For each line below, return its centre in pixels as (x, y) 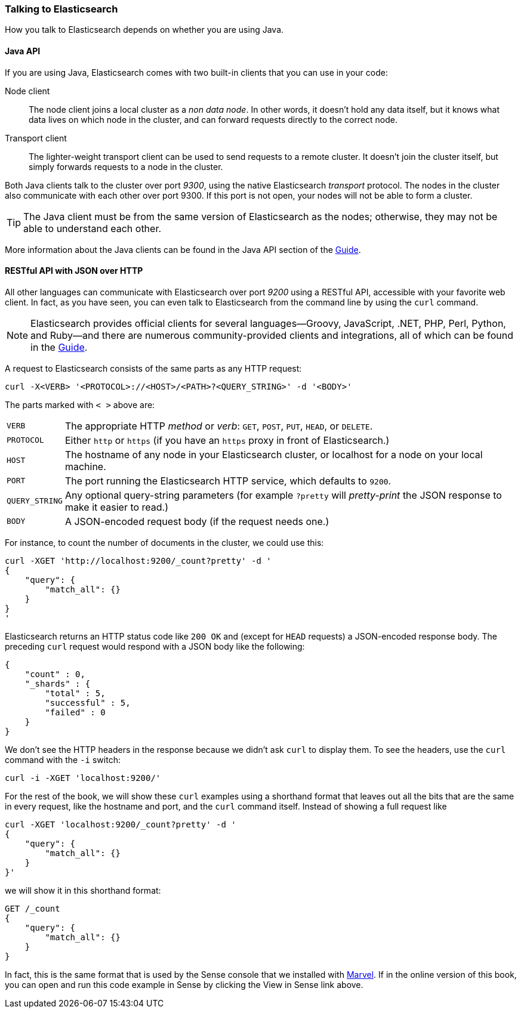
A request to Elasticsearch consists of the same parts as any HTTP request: (153, 368)
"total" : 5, (75, 693)
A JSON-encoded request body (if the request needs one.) (197, 521)
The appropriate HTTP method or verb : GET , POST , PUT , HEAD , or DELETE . (219, 426)
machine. (85, 466)
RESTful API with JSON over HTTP (74, 271)
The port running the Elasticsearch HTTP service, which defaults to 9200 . (228, 481)
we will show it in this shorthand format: (83, 890)
